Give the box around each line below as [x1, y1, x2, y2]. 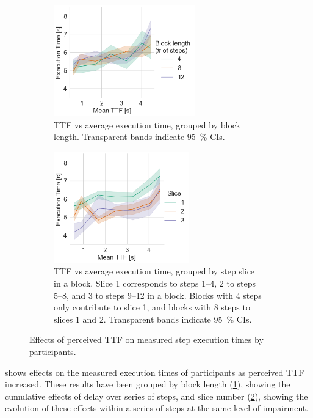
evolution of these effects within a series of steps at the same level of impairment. [5, 402, 309, 414]
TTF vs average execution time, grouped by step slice [54, 265, 255, 277]
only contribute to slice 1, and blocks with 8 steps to [54, 301, 250, 313]
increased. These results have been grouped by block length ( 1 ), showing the [5, 378, 290, 391]
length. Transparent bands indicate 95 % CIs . [54, 130, 225, 143]
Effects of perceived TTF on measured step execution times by [29, 333, 264, 346]
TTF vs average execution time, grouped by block [54, 118, 240, 131]
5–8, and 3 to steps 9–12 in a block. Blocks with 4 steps [54, 288, 262, 301]
